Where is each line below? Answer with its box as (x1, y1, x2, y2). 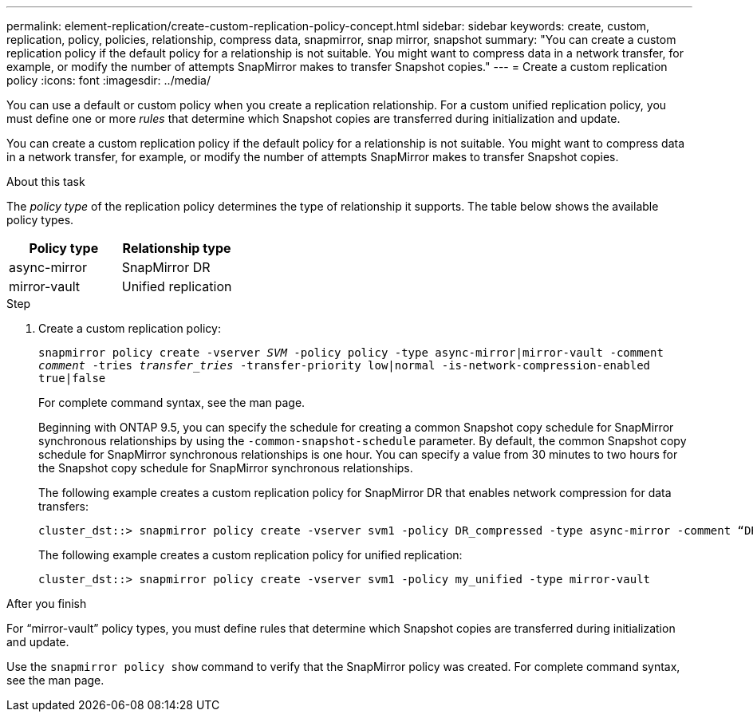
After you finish (6, 597, 87, 610)
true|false (38, 372, 106, 385)
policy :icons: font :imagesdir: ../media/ (6, 73, 211, 87)
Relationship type (122, 240, 231, 256)
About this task (6, 175, 85, 188)
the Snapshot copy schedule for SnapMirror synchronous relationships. (38, 461, 413, 475)
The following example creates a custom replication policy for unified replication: (38, 548, 463, 562)
